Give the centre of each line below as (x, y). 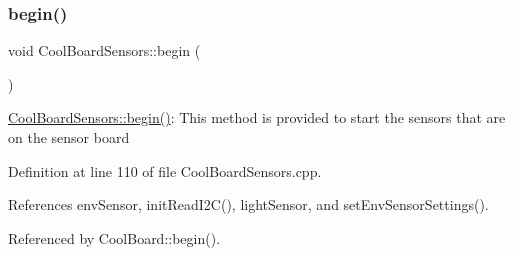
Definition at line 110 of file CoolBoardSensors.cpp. (165, 170)
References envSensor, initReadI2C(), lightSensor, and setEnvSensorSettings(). (248, 204)
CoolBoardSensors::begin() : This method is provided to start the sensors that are (257, 117)
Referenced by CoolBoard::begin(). (114, 237)
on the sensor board (69, 137)
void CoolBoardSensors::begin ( (104, 50)
